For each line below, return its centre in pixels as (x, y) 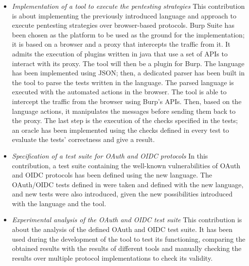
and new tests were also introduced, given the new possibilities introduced (122, 194)
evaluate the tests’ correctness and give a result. (83, 139)
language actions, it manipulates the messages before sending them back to (124, 111)
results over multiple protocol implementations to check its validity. (112, 257)
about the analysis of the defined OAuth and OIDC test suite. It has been (122, 229)
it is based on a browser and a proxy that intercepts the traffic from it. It (121, 44)
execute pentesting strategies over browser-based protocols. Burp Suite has (123, 25)
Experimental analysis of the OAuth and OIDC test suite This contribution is (127, 220)
